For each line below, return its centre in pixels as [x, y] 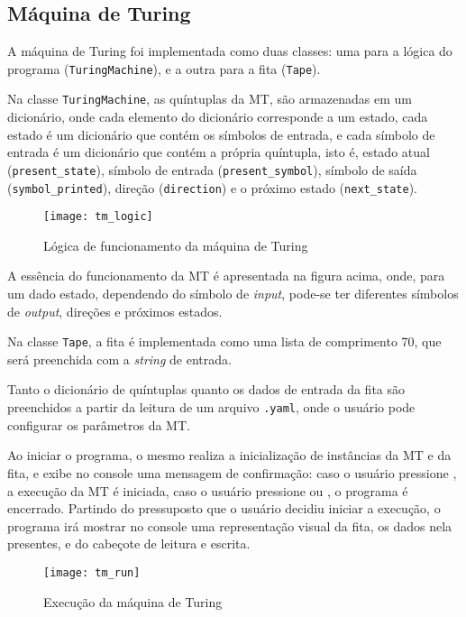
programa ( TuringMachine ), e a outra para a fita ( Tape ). [164, 68]
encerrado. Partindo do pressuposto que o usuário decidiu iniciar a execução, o [224, 508]
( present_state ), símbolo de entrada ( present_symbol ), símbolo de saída [212, 169]
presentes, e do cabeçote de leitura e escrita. [129, 543]
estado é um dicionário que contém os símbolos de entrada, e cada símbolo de [221, 134]
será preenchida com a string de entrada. [119, 359]
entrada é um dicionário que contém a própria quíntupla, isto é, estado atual [219, 152]
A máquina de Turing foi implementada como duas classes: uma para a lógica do [230, 51]
